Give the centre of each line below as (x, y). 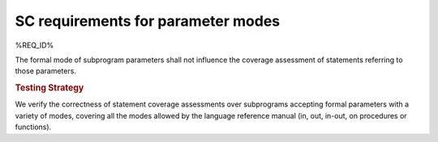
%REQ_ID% (34, 45)
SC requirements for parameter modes (148, 21)
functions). (33, 127)
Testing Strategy (49, 88)
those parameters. (46, 71)
